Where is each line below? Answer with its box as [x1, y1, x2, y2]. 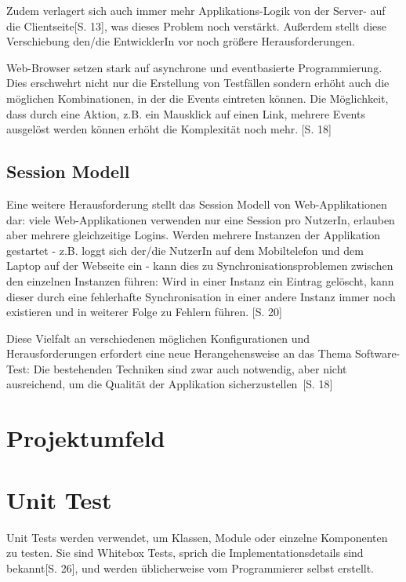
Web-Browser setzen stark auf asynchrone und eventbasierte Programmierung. [6, 59, 382, 75]
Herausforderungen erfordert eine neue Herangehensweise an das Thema [6, 345, 352, 362]
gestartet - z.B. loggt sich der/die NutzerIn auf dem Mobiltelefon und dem [6, 242, 364, 258]
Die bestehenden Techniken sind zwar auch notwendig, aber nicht [33, 360, 347, 376]
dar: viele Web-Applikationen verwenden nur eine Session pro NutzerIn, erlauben [6, 211, 395, 227]
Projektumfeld [6, 422, 165, 454]
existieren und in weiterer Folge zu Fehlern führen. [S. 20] [6, 304, 282, 320]
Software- [355, 345, 401, 362]
